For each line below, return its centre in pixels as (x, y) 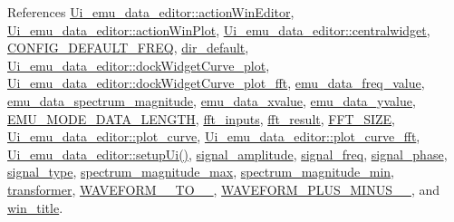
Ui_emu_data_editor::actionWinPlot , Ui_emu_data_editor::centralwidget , (219, 29)
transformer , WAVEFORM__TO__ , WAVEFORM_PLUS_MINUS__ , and (224, 189)
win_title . (35, 207)
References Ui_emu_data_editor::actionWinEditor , (151, 12)
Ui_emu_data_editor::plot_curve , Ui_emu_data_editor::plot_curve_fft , (214, 136)
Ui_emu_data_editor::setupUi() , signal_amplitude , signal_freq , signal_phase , (227, 154)
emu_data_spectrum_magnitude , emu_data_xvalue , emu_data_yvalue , (212, 100)
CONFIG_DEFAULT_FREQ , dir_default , (128, 48)
